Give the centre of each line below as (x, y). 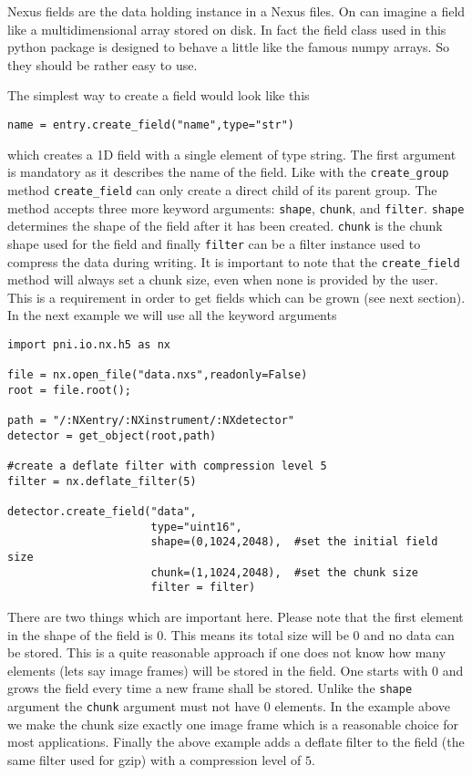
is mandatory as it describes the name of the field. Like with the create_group (228, 172)
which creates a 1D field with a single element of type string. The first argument (232, 154)
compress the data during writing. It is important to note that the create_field (234, 261)
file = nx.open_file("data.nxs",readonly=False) (158, 375)
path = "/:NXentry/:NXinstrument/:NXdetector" (151, 421)
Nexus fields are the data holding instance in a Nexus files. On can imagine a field (236, 11)
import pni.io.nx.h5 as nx (89, 344)
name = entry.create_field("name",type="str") (151, 124)
